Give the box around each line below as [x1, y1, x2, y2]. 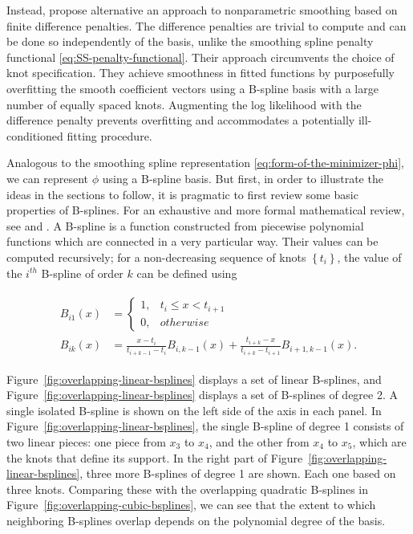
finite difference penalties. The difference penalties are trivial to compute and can [6, 17, 407, 34]
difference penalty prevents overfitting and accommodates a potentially [6, 112, 355, 128]
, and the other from [209, 433, 310, 450]
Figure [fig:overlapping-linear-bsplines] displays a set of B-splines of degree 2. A [6, 386, 398, 403]
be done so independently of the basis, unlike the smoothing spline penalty [6, 33, 374, 50]
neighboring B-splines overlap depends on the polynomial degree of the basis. [6, 512, 386, 528]
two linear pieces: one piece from [6, 433, 166, 450]
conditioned [6, 127, 63, 144]
